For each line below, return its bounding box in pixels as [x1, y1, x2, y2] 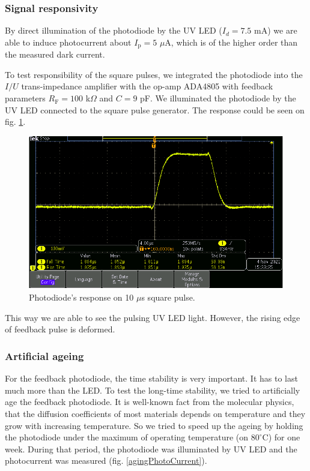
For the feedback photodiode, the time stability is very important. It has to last [5, 372, 298, 385]
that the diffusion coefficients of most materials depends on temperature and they [5, 407, 306, 419]
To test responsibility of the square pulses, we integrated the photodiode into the [5, 68, 303, 80]
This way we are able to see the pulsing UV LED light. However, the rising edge [5, 311, 300, 323]
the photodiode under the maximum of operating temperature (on [5, 431, 249, 443]
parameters [5, 92, 46, 104]
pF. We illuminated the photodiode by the [140, 92, 296, 104]
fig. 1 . [5, 115, 26, 128]
